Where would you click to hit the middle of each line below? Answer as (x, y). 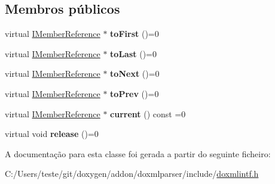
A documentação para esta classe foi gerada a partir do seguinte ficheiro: (138, 153)
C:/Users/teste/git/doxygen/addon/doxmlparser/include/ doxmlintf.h (132, 174)
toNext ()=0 (135, 74)
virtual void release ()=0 (52, 134)
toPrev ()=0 (135, 93)
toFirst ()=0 (135, 34)
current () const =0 (148, 113)
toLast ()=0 (133, 53)
